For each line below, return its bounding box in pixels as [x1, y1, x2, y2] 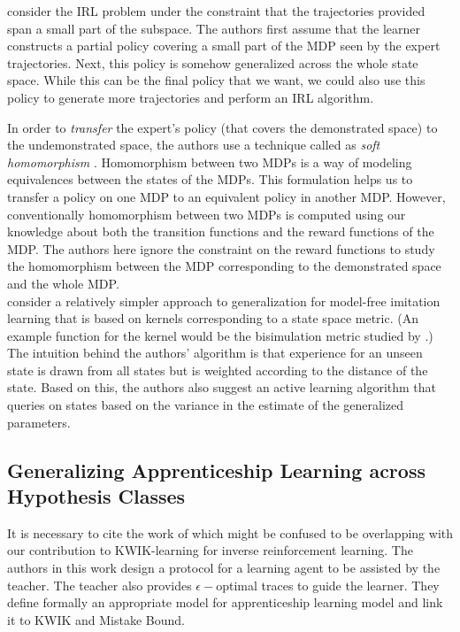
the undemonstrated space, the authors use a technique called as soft [7, 135, 380, 154]
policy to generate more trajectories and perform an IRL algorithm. [7, 88, 374, 106]
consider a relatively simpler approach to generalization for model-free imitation [7, 291, 441, 310]
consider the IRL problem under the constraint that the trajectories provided [7, 2, 425, 19]
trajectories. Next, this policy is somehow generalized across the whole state [7, 53, 418, 72]
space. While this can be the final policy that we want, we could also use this [7, 71, 425, 89]
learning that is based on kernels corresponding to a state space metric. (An [7, 309, 418, 328]
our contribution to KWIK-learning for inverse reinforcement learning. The [7, 541, 413, 559]
